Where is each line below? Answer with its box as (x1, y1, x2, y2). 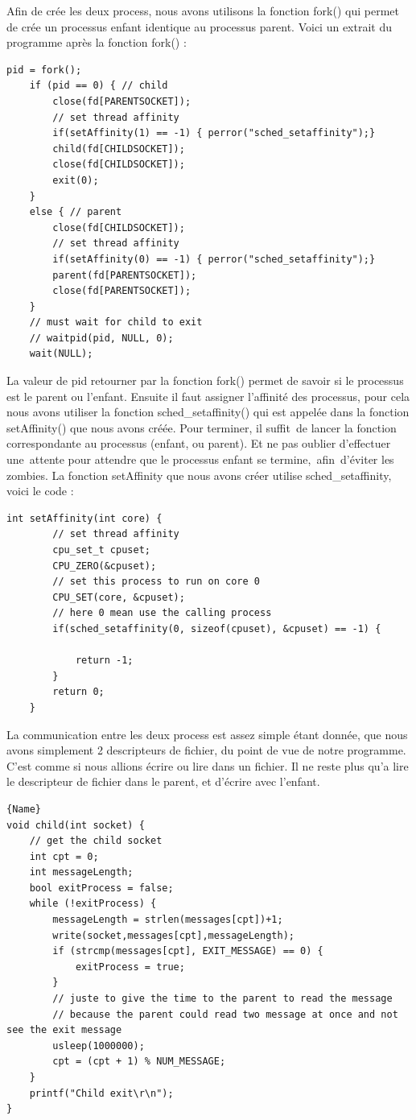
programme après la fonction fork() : (6, 34, 187, 51)
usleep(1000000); (52, 1039, 145, 1052)
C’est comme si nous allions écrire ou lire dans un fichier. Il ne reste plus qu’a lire (6, 757, 409, 774)
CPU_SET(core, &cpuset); (52, 591, 185, 603)
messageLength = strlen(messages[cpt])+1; (52, 914, 283, 926)
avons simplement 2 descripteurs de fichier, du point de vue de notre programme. (6, 742, 406, 758)
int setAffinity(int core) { (6, 512, 163, 524)
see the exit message (6, 1024, 122, 1036)
